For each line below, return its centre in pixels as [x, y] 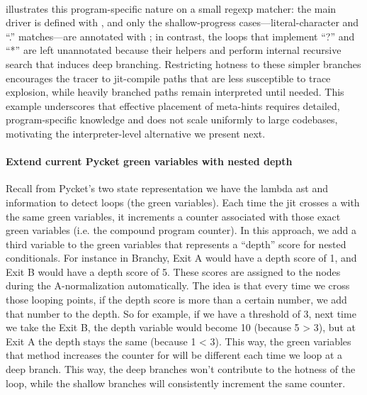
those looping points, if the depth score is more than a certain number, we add [176, 300]
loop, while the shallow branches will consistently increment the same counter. [176, 383]
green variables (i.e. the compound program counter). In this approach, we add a [181, 230]
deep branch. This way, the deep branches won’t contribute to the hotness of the [181, 369]
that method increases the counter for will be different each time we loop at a [174, 355]
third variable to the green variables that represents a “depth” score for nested [176, 244]
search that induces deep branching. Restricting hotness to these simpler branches [183, 63]
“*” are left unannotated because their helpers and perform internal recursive [174, 50]
